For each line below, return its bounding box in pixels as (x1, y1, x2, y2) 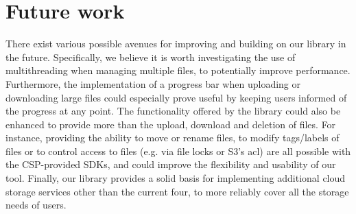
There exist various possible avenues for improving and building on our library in (5, 36, 346, 51)
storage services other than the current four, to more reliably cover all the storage (5, 184, 349, 198)
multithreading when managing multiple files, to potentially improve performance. (5, 63, 351, 78)
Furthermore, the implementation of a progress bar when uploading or (5, 76, 300, 91)
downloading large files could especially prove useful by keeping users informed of (5, 90, 347, 104)
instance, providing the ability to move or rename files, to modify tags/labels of (5, 130, 340, 145)
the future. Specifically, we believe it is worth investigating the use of (5, 49, 296, 64)
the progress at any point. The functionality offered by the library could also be (5, 104, 341, 118)
